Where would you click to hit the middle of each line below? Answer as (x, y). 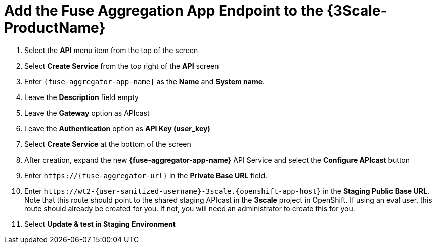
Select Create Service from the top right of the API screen (122, 66)
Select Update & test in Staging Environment (100, 224)
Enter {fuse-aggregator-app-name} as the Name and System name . (145, 81)
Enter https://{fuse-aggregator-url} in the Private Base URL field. (146, 175)
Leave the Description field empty (81, 97)
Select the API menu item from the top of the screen (111, 50)
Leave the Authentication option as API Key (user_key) (117, 128)
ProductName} (55, 28)
